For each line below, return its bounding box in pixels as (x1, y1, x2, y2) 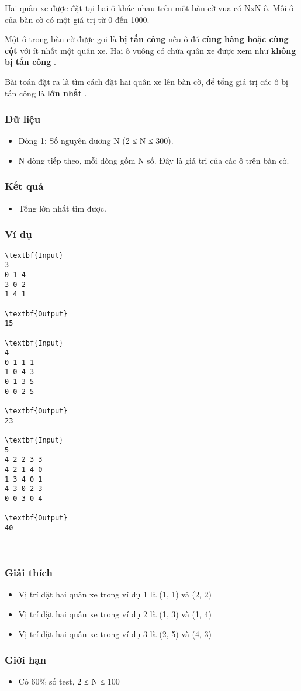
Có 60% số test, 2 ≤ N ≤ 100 (18, 675, 120, 687)
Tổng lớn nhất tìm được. (18, 202, 106, 214)
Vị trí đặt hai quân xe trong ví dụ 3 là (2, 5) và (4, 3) (18, 627, 212, 640)
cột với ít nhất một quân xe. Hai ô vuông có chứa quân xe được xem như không (5, 44, 296, 56)
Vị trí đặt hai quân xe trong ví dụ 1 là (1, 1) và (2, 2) (18, 588, 212, 600)
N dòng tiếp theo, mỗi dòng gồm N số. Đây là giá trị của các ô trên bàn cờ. (18, 154, 289, 166)
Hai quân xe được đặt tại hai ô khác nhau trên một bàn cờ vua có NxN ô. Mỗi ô (5, 2, 293, 13)
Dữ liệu (5, 112, 41, 126)
